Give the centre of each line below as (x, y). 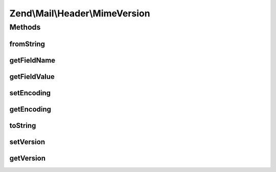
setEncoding (30, 93)
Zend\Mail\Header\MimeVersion (80, 13)
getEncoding (30, 109)
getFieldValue (32, 77)
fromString (27, 44)
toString (23, 125)
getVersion (28, 158)
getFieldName (32, 60)
